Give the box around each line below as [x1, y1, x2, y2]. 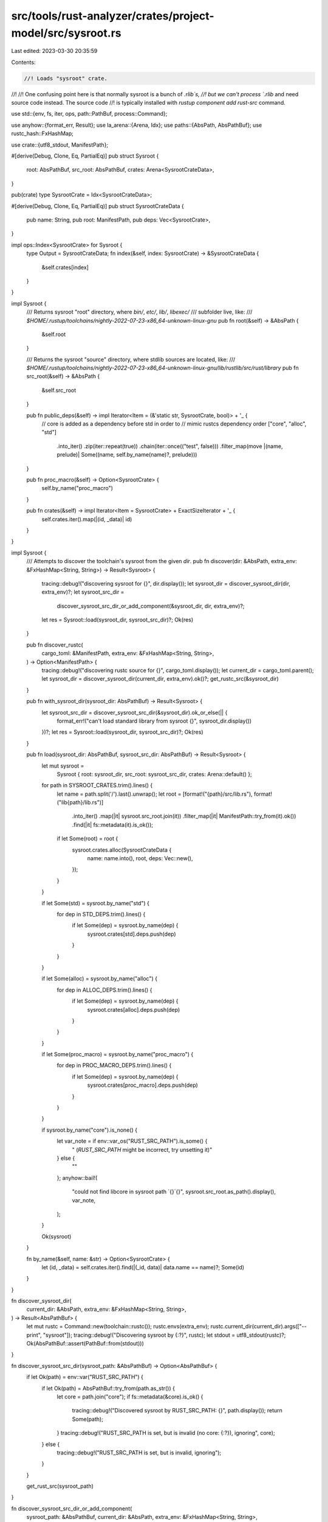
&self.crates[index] [41, 264, 89, 271]
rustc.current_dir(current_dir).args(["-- [210, 1323, 307, 1330]
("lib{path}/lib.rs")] [56, 799, 104, 806]
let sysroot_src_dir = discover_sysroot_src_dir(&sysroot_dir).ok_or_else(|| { [41, 709, 228, 716]
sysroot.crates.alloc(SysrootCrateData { [72, 846, 172, 854]
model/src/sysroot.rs [11, 26, 121, 40]
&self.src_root [41, 387, 77, 394]
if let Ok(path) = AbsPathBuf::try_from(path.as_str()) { [41, 1384, 176, 1392]
